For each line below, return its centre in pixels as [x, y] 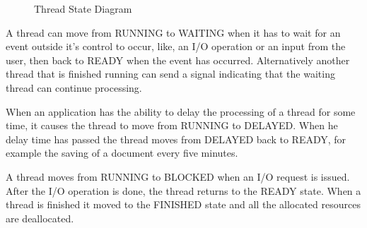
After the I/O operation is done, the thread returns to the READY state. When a [183, 190]
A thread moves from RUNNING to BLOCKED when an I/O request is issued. [178, 176]
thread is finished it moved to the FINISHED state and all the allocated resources [183, 204]
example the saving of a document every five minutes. [122, 153]
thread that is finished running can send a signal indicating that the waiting [170, 74]
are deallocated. [40, 218]
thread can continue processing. [74, 87]
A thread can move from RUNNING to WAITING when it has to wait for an [173, 32]
